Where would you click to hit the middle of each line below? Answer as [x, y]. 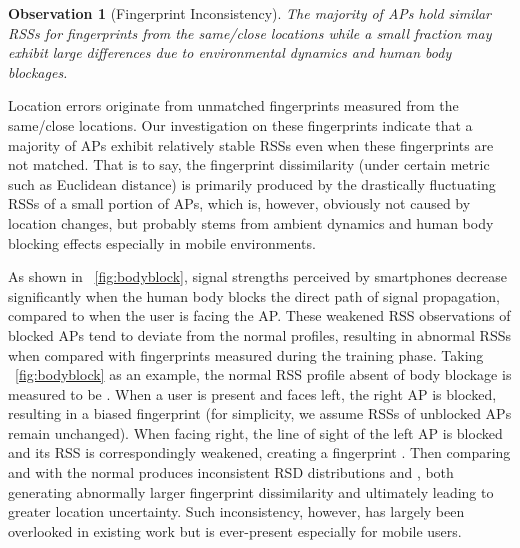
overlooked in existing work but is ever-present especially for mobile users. [235, 530]
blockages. [38, 71]
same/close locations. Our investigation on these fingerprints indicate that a [240, 124]
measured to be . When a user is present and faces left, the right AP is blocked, [252, 393]
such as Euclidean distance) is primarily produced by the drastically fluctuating [252, 183]
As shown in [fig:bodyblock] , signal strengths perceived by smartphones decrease [257, 276]
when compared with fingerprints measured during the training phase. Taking [246, 354]
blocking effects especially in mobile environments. [162, 242]
